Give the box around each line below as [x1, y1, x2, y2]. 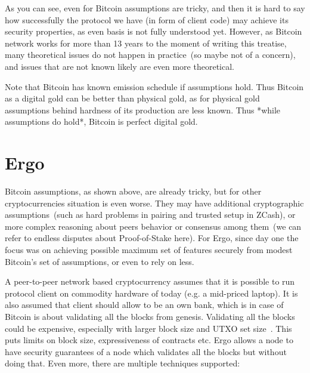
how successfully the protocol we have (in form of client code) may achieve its [5, 13, 289, 26]
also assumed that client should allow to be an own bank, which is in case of [5, 298, 284, 311]
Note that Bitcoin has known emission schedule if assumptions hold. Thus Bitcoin [5, 80, 304, 93]
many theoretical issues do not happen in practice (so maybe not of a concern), [5, 48, 296, 61]
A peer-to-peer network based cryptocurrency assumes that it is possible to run [5, 275, 295, 288]
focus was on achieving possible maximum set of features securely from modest [5, 243, 293, 256]
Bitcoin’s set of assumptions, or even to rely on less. [5, 255, 194, 267]
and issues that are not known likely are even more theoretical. [5, 60, 234, 72]
